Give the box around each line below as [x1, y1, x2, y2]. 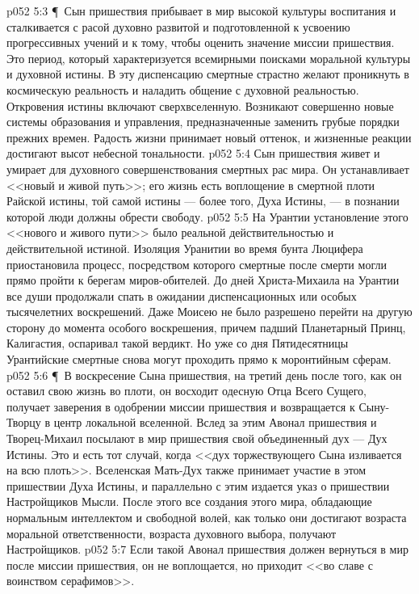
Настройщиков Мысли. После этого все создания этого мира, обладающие [6, 493, 372, 510]
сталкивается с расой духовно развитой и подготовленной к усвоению [6, 18, 350, 35]
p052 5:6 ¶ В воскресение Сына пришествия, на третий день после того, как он [6, 366, 402, 383]
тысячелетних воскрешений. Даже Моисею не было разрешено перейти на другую [6, 303, 413, 320]
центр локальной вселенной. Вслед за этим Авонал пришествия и [53, 414, 377, 431]
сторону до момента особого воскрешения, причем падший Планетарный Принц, [6, 318, 406, 335]
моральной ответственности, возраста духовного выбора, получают [6, 524, 337, 541]
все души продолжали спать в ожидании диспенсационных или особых [6, 287, 357, 304]
